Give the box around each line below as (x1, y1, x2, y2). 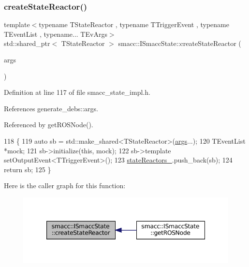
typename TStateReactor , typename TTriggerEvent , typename (39, 19, 229, 30)
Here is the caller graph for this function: (4, 180, 126, 191)
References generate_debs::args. (4, 103, 98, 113)
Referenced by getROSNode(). (4, 119, 93, 130)
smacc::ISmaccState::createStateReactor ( (118, 38, 241, 48)
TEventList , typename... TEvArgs (4, 29, 107, 39)
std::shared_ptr (4, 38, 50, 48)
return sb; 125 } (4, 164, 51, 174)
